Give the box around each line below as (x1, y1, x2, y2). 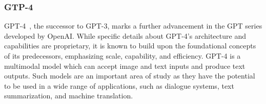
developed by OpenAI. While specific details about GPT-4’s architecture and (4, 30, 246, 41)
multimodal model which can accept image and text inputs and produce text (4, 60, 245, 71)
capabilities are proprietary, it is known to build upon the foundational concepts (4, 40, 256, 51)
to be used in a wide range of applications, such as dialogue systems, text (4, 80, 234, 91)
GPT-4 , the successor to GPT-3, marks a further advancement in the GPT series (4, 20, 262, 31)
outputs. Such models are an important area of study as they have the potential (4, 70, 255, 81)
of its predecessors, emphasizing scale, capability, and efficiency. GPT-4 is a (4, 50, 241, 61)
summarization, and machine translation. (4, 90, 133, 101)
